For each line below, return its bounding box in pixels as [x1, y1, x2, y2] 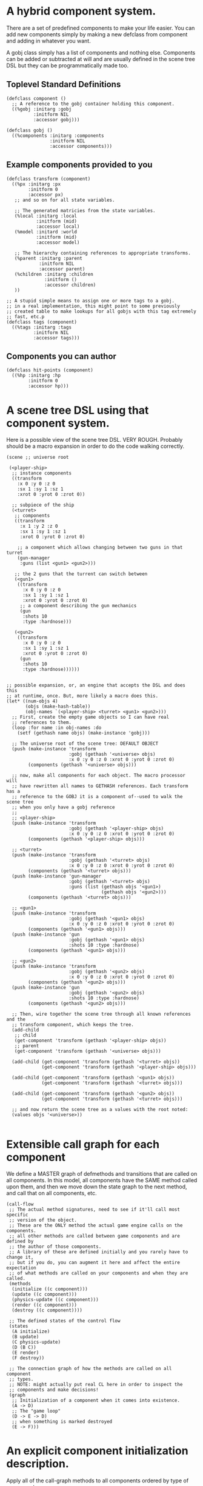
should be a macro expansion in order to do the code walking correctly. [6, 442, 185, 450]
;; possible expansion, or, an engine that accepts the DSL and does [6, 682, 186, 688]
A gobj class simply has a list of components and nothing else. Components [6, 48, 196, 56]
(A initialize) [12, 1328, 50, 1334]
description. [6, 1457, 70, 1471]
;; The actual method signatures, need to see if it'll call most [8, 1207, 181, 1213]
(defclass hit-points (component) [6, 367, 94, 373]
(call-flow [6, 1201, 34, 1207]
